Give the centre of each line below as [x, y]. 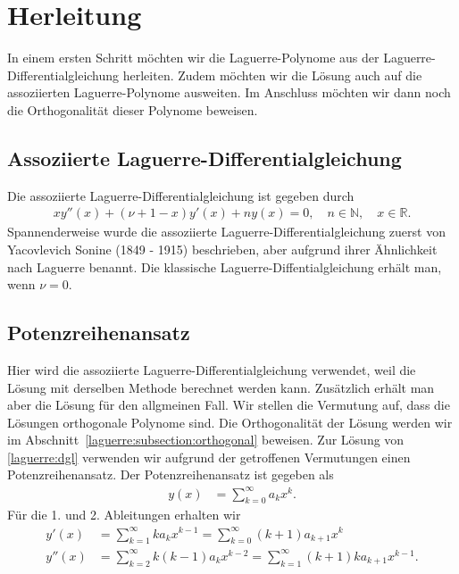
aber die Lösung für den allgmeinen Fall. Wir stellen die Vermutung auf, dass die [229, 405]
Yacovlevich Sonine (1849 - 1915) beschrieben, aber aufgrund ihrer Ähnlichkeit [222, 249]
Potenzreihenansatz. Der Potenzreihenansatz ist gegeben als [171, 474]
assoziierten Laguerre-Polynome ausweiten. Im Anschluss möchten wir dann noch [229, 92]
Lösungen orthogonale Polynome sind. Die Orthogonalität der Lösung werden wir [230, 422]
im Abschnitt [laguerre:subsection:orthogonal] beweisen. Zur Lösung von [206, 440]
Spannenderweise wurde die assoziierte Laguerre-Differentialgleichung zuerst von [226, 232]
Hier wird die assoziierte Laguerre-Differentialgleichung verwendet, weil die [212, 369]
